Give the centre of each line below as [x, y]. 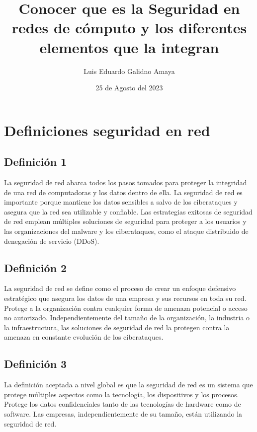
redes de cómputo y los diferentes [129, 28]
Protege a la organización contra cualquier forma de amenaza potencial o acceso [126, 308]
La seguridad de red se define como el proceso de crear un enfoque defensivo [120, 288]
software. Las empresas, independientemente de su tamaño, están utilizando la [123, 413]
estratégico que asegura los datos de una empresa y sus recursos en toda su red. [125, 298]
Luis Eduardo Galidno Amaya [129, 71]
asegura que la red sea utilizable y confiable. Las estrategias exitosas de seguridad [128, 211]
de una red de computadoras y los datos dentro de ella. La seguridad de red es [123, 192]
